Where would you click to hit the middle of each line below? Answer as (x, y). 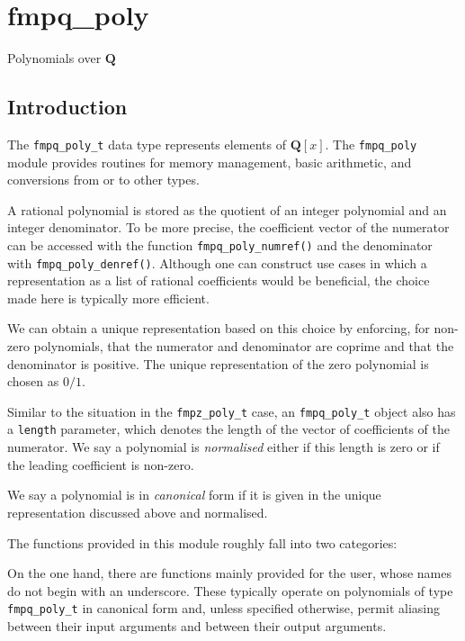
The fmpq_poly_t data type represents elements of (147, 144)
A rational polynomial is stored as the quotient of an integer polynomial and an (227, 209)
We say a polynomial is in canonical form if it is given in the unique (194, 495)
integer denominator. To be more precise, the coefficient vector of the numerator (228, 227)
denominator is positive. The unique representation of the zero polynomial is (218, 363)
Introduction (67, 107)
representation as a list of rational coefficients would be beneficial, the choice (219, 280)
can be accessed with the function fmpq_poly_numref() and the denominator (220, 244)
